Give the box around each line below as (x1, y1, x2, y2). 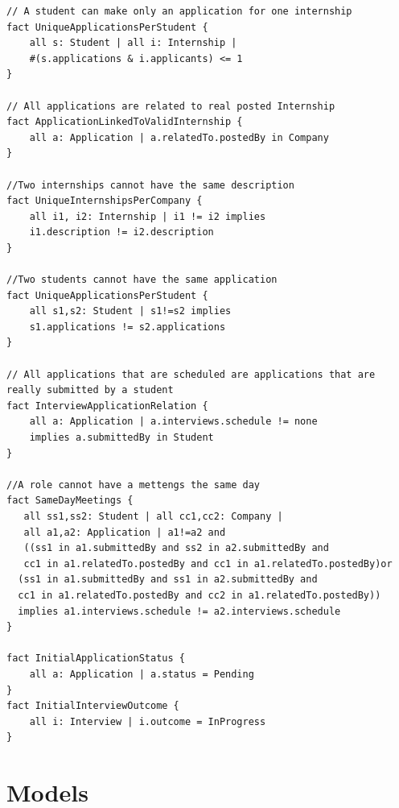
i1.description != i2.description (29, 226, 214, 238)
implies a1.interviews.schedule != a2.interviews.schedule (18, 605, 341, 617)
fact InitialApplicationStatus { (6, 653, 185, 665)
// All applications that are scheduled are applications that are (6, 368, 376, 380)
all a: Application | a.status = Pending (29, 668, 254, 680)
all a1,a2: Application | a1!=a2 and (23, 526, 226, 538)
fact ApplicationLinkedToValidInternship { (6, 116, 243, 128)
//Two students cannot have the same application (6, 274, 278, 286)
